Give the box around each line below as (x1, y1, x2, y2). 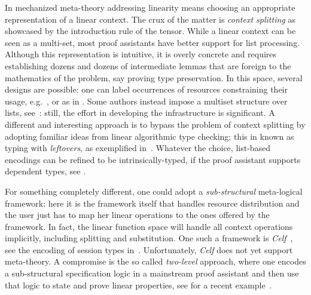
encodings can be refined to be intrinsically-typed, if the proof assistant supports (5, 153, 301, 165)
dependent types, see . (5, 165, 86, 177)
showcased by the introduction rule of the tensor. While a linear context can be (5, 24, 296, 37)
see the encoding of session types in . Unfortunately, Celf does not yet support (5, 243, 293, 256)
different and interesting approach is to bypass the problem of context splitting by (5, 118, 306, 130)
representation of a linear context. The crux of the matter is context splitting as (5, 13, 295, 25)
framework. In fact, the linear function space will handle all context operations (5, 220, 293, 232)
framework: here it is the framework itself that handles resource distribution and (5, 196, 300, 209)
